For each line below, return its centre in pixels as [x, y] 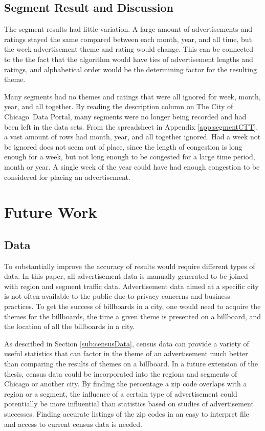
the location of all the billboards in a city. [70, 326]
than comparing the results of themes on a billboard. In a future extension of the [131, 364]
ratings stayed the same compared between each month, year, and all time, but [128, 39]
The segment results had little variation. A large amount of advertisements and [128, 29]
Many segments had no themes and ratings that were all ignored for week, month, [132, 96]
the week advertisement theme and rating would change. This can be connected [129, 49]
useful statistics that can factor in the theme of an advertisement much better [126, 353]
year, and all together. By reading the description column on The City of [119, 106]
